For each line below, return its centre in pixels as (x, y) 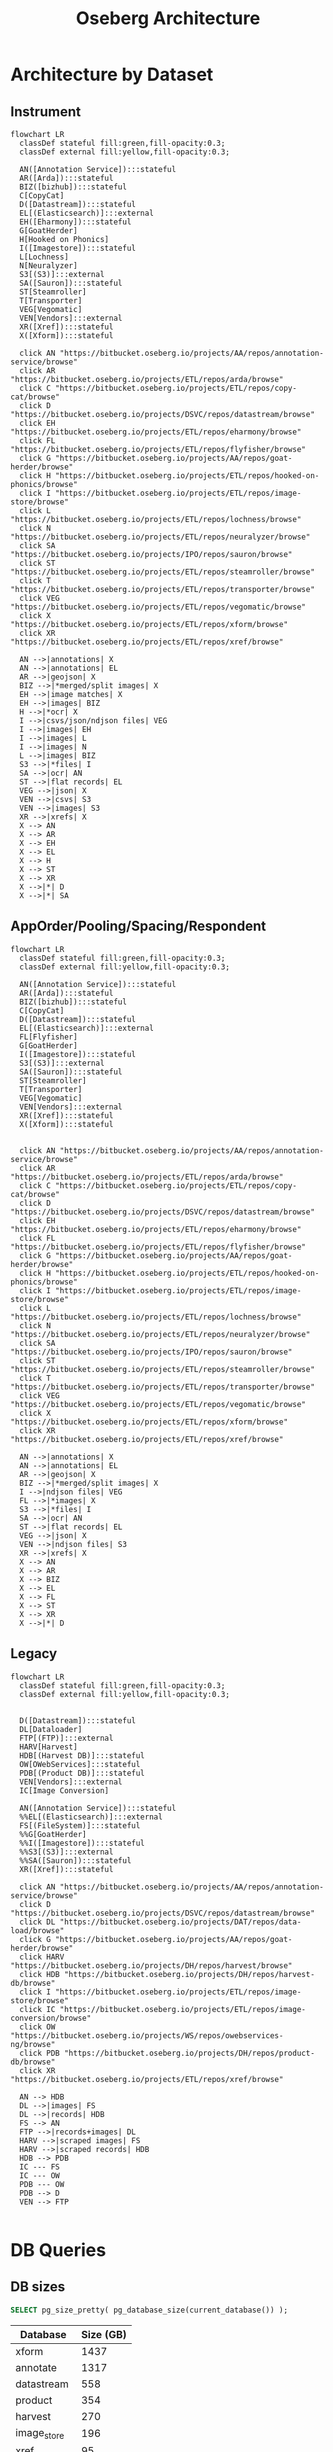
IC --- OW (39, 2175)
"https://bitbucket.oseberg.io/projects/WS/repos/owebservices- (147, 2035)
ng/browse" (33, 2044)
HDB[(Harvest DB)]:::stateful (82, 1755)
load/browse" (37, 1930)
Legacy (34, 1653)
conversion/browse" (51, 2018)
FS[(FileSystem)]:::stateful (80, 1825)
